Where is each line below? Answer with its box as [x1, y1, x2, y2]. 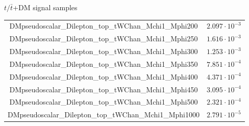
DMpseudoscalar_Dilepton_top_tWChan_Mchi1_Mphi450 [9, 84, 198, 94]
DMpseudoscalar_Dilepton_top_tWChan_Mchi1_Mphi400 [9, 71, 198, 82]
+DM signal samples [13, 2, 78, 12]
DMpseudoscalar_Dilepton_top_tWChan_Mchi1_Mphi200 [9, 20, 198, 31]
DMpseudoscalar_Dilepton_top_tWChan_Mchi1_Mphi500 [9, 96, 198, 107]
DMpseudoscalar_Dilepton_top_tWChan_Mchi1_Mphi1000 [8, 109, 200, 120]
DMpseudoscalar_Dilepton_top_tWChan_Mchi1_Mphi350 [9, 58, 198, 69]
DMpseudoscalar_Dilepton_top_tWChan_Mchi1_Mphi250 [9, 33, 198, 44]
